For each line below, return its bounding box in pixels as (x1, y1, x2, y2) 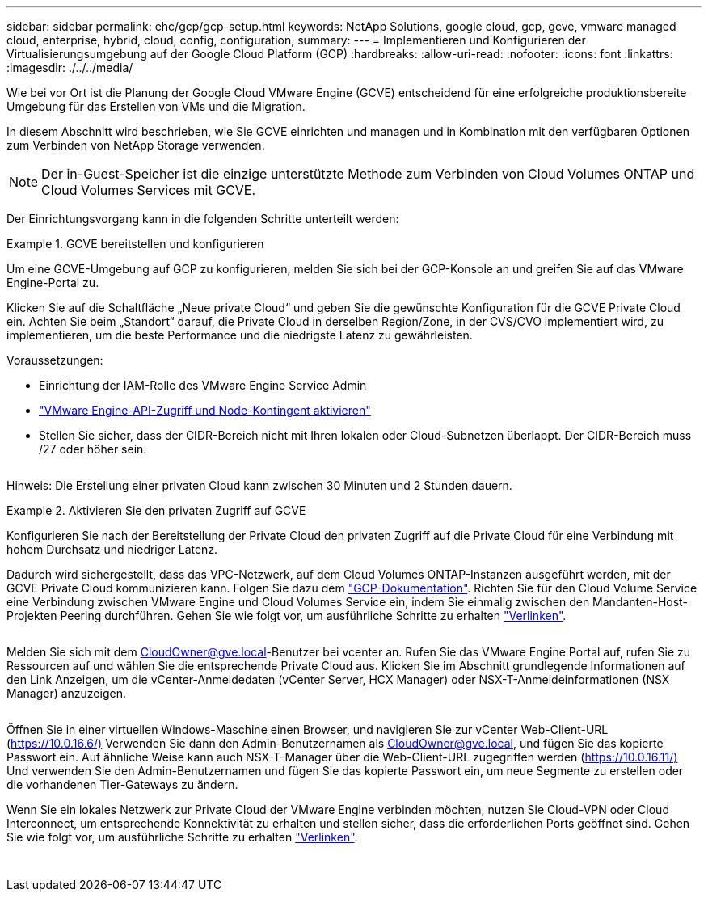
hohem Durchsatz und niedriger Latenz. (6, 542, 218, 556)
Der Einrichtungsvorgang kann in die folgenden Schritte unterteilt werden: (6, 212, 399, 226)
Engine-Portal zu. (6, 276, 99, 289)
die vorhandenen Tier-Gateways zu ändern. (6, 778, 238, 791)
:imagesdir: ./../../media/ (6, 61, 133, 74)
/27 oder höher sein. (39, 442, 147, 456)
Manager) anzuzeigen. (6, 686, 126, 700)
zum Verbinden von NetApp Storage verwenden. (6, 138, 265, 152)
